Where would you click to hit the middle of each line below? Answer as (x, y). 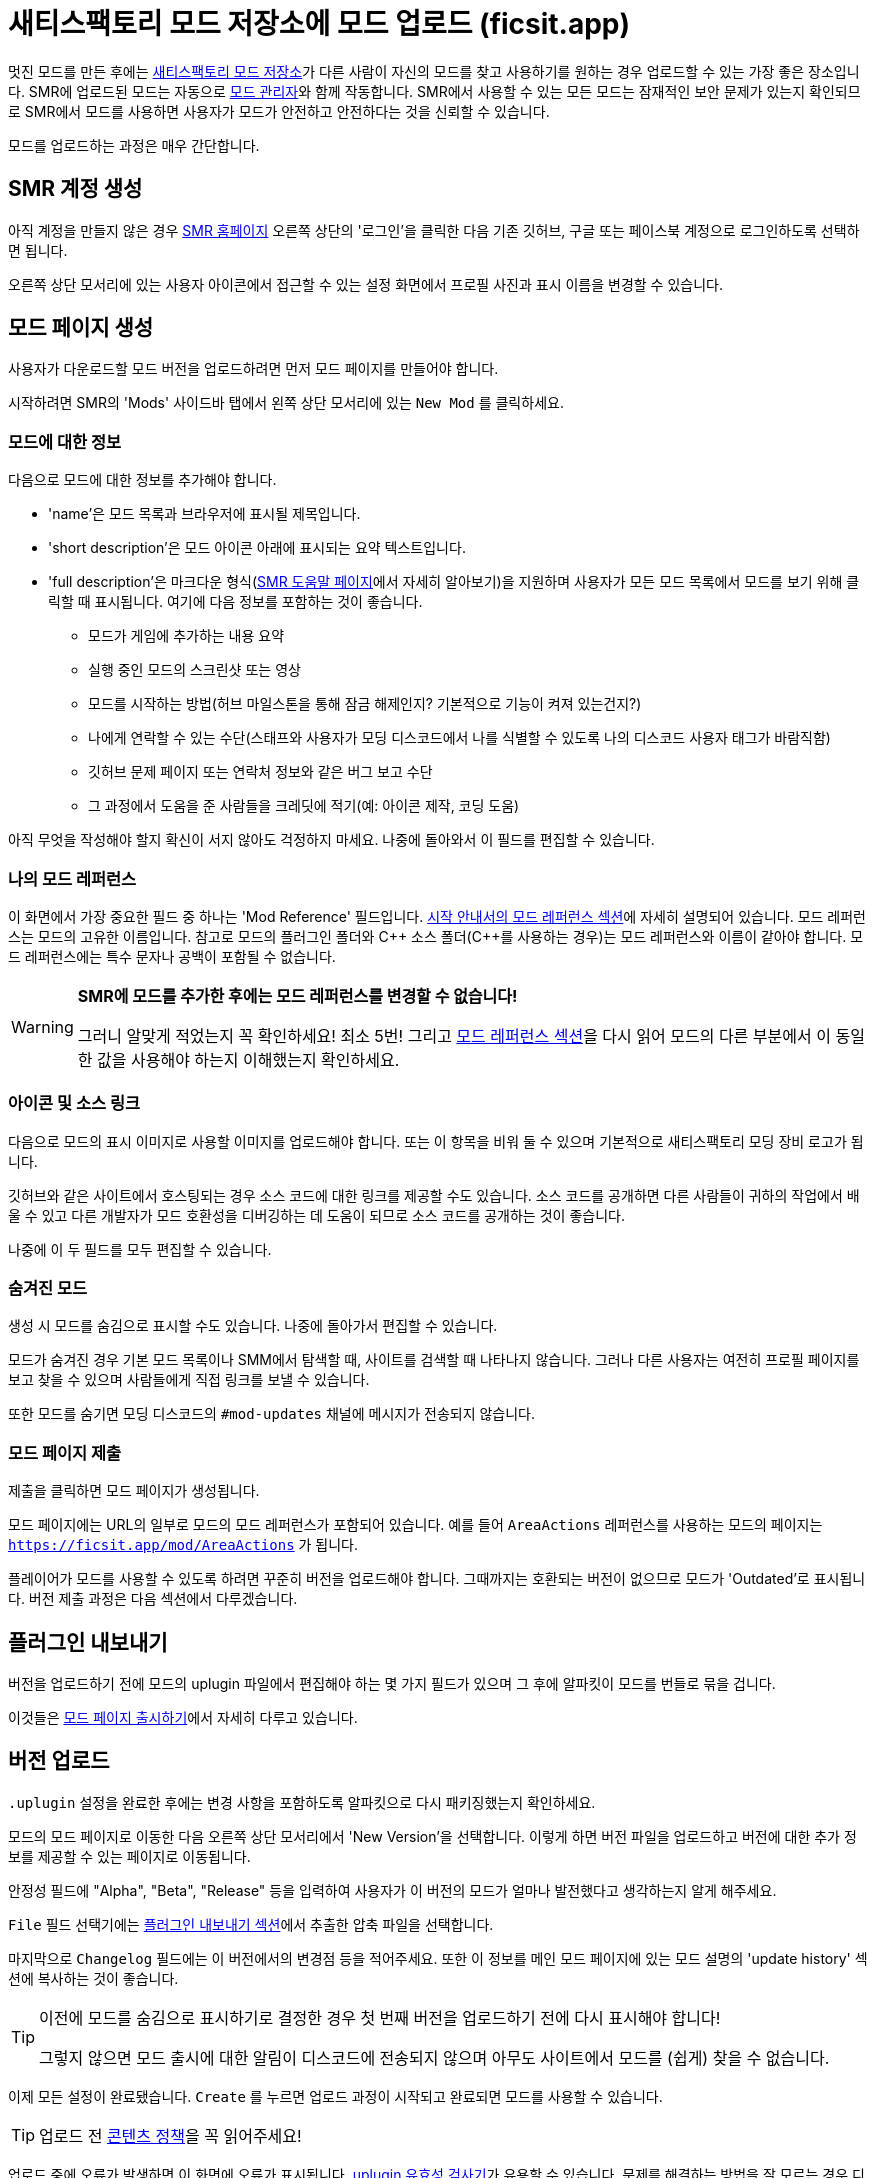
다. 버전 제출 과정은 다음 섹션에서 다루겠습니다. (153, 1599)
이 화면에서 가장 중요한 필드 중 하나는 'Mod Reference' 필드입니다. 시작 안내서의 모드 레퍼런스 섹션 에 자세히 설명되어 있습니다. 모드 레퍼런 (437, 916)
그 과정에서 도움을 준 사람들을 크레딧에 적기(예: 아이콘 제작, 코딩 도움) (304, 806)
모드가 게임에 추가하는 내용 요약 (186, 636)
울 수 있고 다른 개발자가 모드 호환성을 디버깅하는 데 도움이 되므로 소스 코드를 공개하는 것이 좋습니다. (316, 1215)
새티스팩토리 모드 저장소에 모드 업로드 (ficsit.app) (319, 24)
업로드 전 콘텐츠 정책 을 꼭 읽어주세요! (170, 2135)
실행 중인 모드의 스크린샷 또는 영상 (194, 670)
